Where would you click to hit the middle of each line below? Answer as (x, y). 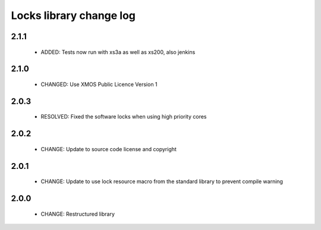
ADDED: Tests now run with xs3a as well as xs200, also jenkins (118, 52)
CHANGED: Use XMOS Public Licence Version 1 (99, 84)
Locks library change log (73, 15)
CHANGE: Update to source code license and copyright (108, 149)
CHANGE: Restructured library (78, 214)
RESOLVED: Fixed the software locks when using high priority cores (124, 117)
